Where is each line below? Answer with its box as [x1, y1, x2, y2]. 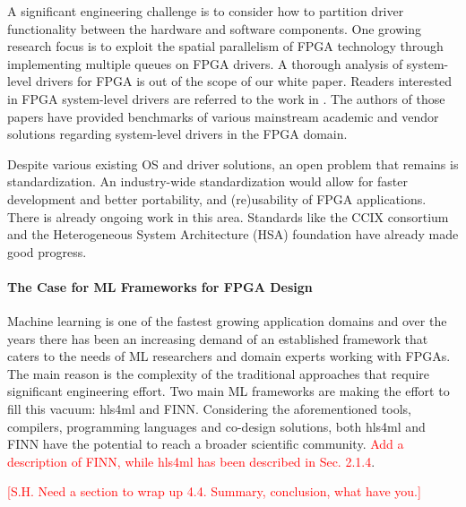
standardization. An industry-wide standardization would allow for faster [7, 172, 409, 191]
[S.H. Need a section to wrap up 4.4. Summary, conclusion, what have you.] [7, 482, 421, 501]
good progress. [7, 242, 87, 261]
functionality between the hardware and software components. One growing [7, 19, 421, 38]
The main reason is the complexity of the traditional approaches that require [7, 364, 429, 382]
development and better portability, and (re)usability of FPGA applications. [7, 189, 427, 208]
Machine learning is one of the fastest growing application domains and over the [7, 312, 447, 331]
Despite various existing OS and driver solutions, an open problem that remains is [7, 154, 459, 173]
